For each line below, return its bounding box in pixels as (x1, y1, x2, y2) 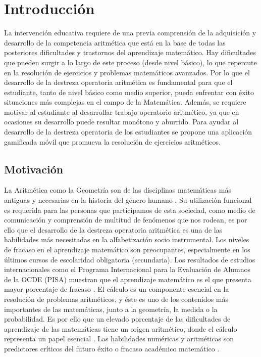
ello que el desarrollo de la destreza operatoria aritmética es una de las (4, 224, 223, 235)
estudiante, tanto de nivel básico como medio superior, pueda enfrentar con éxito (4, 86, 254, 97)
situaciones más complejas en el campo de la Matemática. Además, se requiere (4, 97, 246, 107)
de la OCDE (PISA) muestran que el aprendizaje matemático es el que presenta (4, 274, 251, 284)
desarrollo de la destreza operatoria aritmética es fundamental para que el (4, 77, 233, 87)
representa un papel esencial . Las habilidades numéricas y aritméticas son (4, 333, 234, 344)
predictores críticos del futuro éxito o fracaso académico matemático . (4, 343, 220, 353)
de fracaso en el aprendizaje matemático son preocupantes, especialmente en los (4, 244, 250, 255)
